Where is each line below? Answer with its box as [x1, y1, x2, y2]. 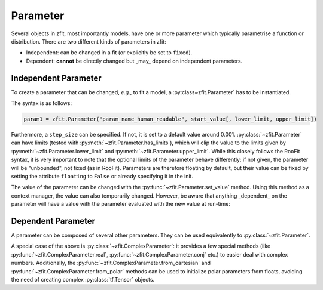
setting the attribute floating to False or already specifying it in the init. [11, 172, 194, 180]
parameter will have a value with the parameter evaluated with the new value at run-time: [11, 200, 230, 208]
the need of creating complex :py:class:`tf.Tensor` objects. [11, 276, 155, 283]
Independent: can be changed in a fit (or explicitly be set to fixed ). [26, 49, 193, 56]
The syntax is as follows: [11, 100, 72, 107]
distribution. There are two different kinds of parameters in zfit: [11, 38, 167, 45]
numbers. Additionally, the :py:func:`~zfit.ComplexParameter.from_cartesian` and [11, 260, 211, 267]
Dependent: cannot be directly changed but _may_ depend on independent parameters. [26, 57, 243, 64]
